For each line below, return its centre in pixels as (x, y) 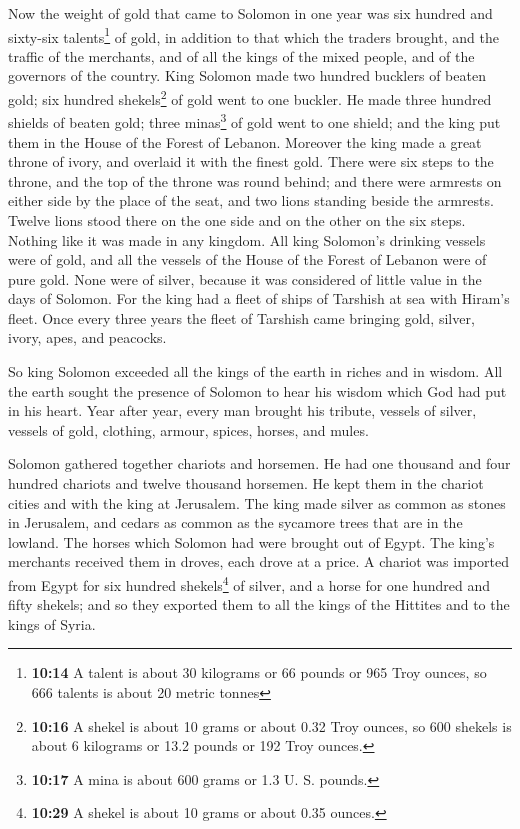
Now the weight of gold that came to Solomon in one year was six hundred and (250, 13)
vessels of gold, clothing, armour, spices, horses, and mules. (188, 429)
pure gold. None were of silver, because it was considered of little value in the (245, 278)
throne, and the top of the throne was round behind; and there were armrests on (255, 180)
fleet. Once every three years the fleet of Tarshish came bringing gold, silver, (241, 317)
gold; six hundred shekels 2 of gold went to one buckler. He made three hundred (250, 97)
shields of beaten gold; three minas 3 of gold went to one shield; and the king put (254, 120)
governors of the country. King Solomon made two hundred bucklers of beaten (247, 75)
